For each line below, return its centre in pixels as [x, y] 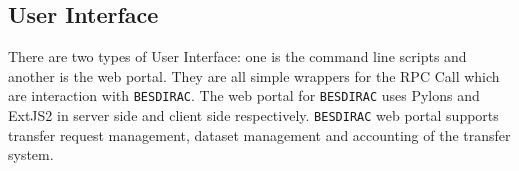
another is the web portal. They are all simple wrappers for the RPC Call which [254, 75]
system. [31, 154]
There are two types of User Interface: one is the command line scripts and [237, 56]
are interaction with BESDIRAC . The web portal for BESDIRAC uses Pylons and [244, 95]
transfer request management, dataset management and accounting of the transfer [259, 134]
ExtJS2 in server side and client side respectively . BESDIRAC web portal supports [253, 115]
